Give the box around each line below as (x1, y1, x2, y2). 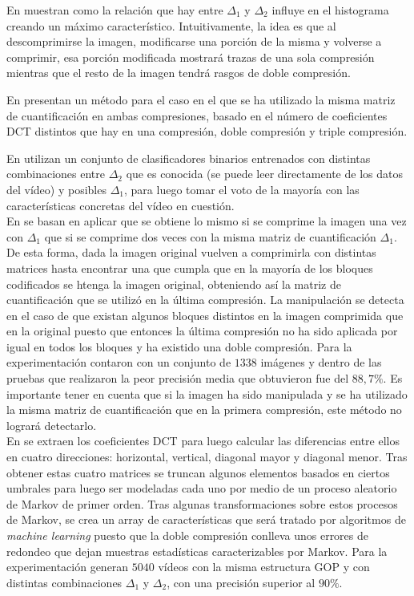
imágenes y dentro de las (260, 354, 382, 371)
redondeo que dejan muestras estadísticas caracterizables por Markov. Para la (6, 542, 388, 559)
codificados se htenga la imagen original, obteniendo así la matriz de (6, 275, 341, 292)
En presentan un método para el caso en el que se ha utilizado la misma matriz (6, 91, 396, 107)
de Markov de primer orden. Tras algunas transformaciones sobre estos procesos (6, 495, 398, 512)
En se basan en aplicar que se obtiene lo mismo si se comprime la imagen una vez (6, 213, 407, 229)
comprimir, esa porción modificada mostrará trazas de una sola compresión (6, 48, 375, 65)
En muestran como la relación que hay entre (6, 2, 223, 18)
